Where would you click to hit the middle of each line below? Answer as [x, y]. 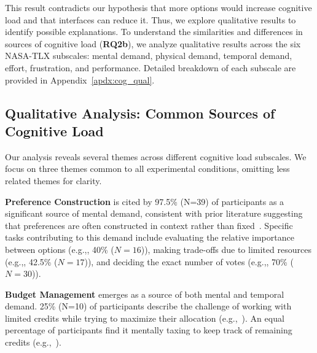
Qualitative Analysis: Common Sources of [140, 113]
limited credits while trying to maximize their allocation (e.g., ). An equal [145, 318]
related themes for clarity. [53, 180]
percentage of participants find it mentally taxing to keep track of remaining [149, 330]
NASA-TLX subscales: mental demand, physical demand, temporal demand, [149, 56]
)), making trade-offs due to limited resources [226, 249]
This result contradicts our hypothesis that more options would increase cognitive [158, 7]
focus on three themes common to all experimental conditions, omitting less [147, 169]
